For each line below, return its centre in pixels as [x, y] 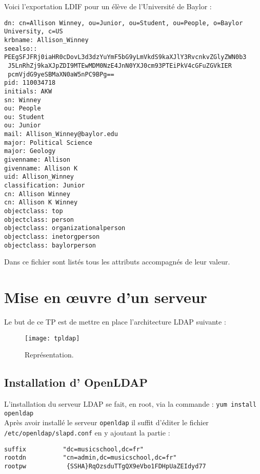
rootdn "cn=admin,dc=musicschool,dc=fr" [91, 458]
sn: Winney [23, 100]
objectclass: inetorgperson [52, 237]
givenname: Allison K [41, 168]
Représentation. [49, 355]
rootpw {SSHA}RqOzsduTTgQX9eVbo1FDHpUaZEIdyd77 [105, 467]
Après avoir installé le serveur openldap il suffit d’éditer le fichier [106, 422]
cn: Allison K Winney [41, 203]
